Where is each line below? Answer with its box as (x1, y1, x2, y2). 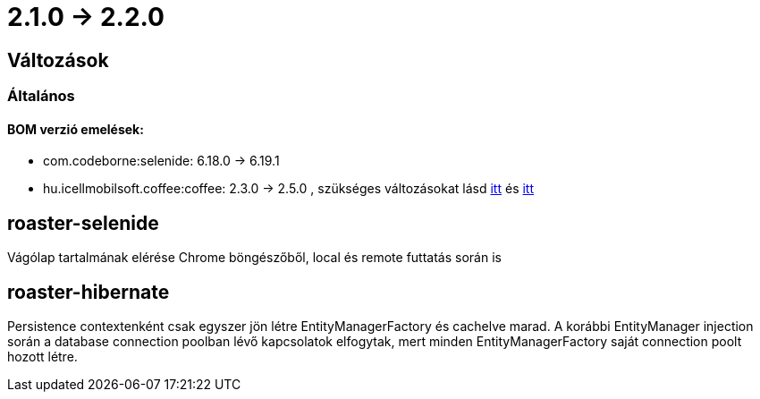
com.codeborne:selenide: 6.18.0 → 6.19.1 (43, 153, 280, 169)
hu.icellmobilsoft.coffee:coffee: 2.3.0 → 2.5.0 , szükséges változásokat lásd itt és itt (43, 181, 535, 197)
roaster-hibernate (7, 280, 170, 303)
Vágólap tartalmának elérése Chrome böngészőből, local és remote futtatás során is (7, 250, 502, 266)
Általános (7, 87, 75, 106)
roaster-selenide (7, 211, 159, 234)
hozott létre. (7, 349, 78, 365)
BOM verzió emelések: (7, 121, 144, 137)
